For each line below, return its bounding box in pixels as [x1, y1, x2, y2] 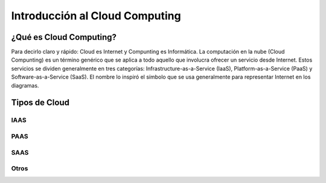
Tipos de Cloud [11, 97, 69, 108]
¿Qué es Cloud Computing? [11, 32, 117, 42]
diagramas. [11, 82, 39, 89]
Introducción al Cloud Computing [11, 9, 181, 22]
